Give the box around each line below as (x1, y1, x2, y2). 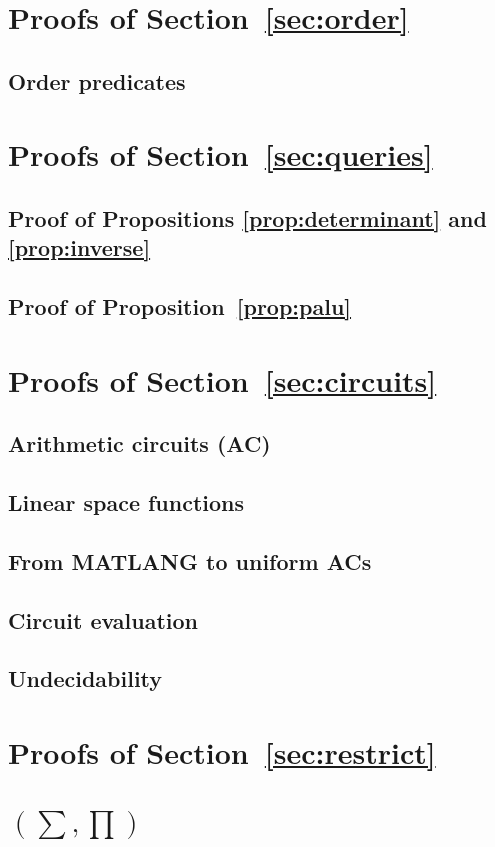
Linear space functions (8, 487, 245, 518)
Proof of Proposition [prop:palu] (8, 291, 352, 322)
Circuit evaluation (8, 604, 199, 635)
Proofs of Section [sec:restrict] (8, 731, 436, 772)
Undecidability (8, 663, 163, 694)
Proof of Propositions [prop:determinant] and (8, 202, 487, 233)
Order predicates (8, 65, 186, 96)
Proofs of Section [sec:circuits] (8, 359, 437, 400)
